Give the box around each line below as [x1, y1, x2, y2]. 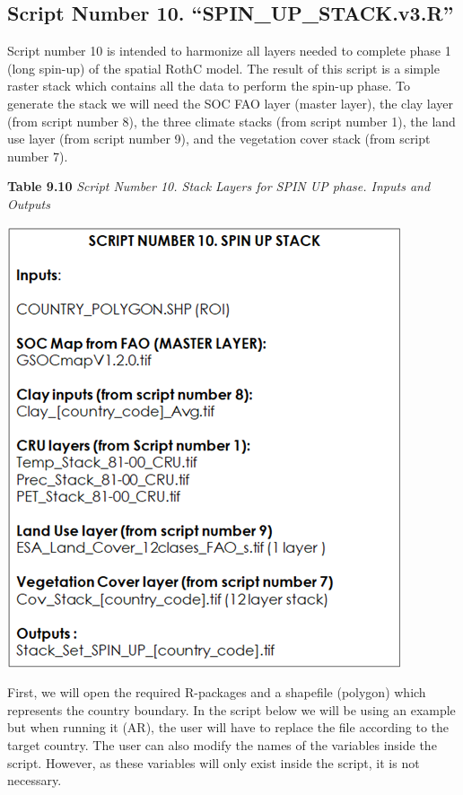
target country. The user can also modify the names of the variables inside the [7, 735, 437, 754]
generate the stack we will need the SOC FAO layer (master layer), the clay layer [7, 93, 454, 112]
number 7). [7, 146, 68, 165]
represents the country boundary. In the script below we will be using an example [7, 700, 456, 719]
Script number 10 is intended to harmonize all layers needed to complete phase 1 [7, 41, 451, 60]
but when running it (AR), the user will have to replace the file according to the [7, 718, 449, 737]
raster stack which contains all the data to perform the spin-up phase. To [7, 76, 410, 95]
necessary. [7, 771, 62, 790]
